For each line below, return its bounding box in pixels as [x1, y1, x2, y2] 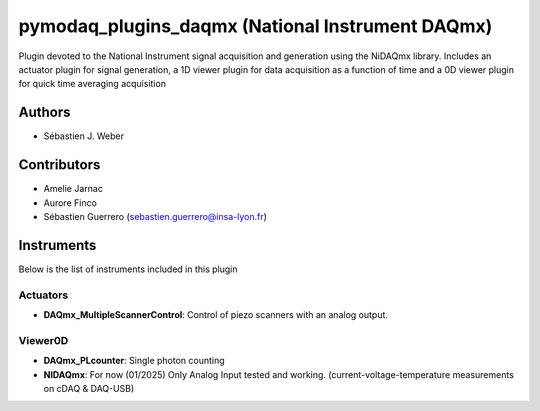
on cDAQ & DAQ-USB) [43, 382, 135, 394]
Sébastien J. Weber [43, 130, 125, 142]
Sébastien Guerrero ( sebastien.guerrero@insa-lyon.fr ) [43, 210, 267, 222]
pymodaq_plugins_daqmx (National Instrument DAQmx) [18, 15, 493, 37]
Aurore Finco [43, 196, 97, 209]
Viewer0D [18, 333, 69, 347]
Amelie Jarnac [43, 183, 104, 195]
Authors [18, 104, 71, 121]
